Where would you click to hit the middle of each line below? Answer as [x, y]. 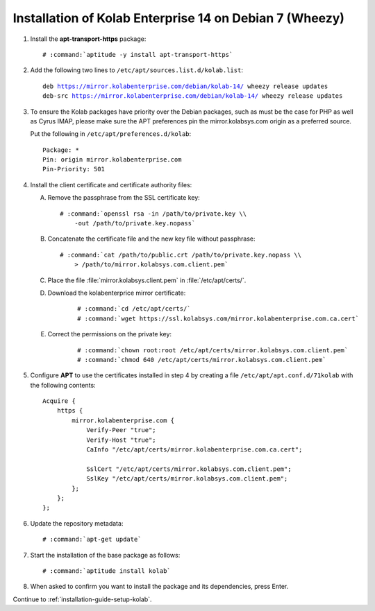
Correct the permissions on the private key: [110, 334]
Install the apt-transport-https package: [88, 39]
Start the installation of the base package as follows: [105, 555]
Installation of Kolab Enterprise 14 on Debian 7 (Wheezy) [179, 18]
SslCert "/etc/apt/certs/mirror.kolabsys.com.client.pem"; [189, 469]
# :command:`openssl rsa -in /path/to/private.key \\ [153, 214]
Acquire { [59, 401]
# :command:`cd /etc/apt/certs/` [134, 309]
